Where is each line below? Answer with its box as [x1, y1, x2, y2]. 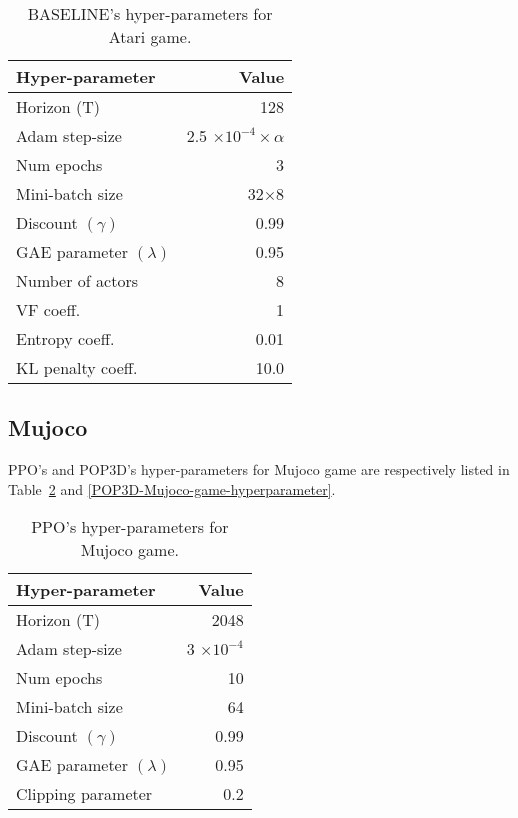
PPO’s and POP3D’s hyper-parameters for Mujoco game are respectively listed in [8, 459, 510, 480]
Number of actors [16, 269, 138, 292]
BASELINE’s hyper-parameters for [27, 2, 273, 25]
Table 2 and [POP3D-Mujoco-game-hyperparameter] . [8, 478, 336, 499]
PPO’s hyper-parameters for [31, 515, 229, 539]
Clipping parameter [16, 782, 153, 806]
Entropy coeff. [16, 327, 115, 350]
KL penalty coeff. [16, 356, 138, 379]
